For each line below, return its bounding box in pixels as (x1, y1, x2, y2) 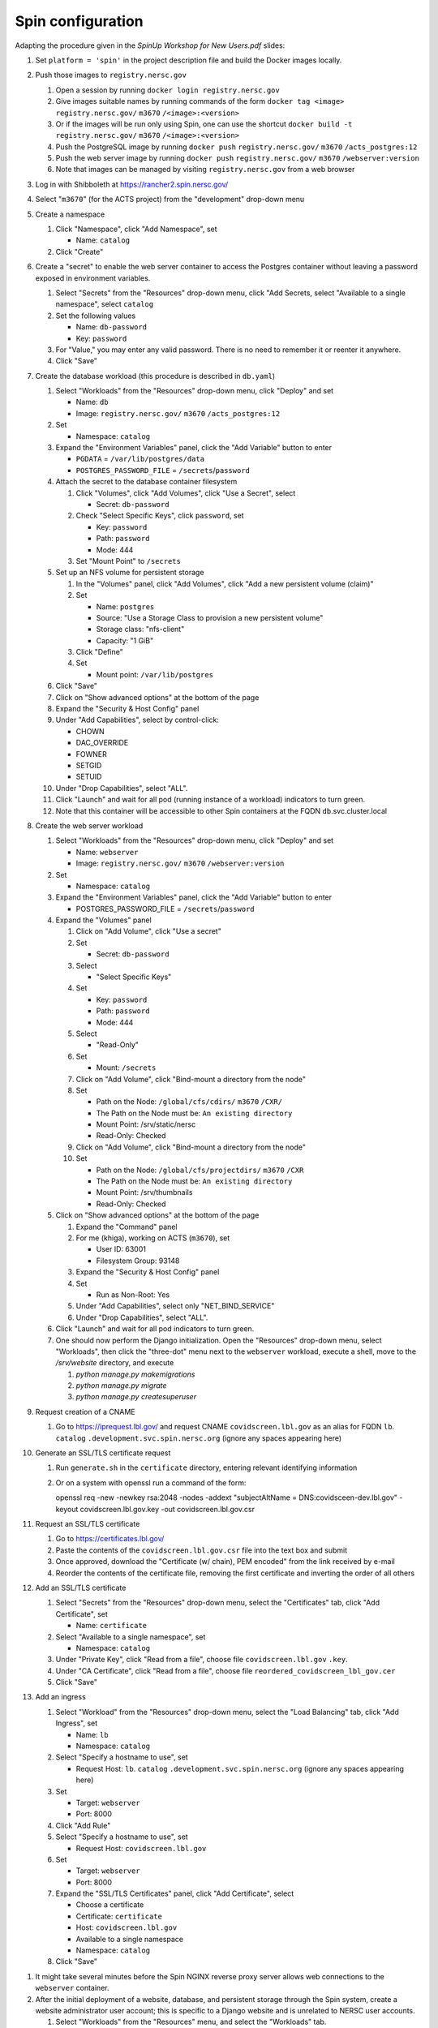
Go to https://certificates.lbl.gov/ (55, 1534, 165, 1544)
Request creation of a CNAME (35, 1407, 135, 1416)
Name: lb (75, 1729, 109, 1739)
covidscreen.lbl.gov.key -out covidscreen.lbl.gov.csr (79, 1504, 255, 1514)
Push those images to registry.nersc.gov (35, 70, 187, 80)
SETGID (75, 760, 102, 770)
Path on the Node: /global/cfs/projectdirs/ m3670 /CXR (96, 1165, 304, 1175)
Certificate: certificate (75, 1911, 162, 1921)
